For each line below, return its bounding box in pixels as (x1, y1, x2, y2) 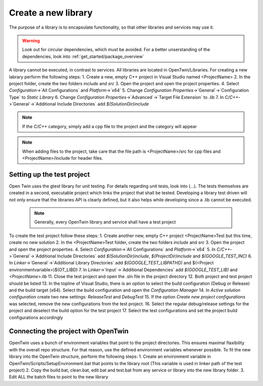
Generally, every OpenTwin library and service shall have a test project (34, 219, 176, 225)
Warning (22, 37, 40, 43)
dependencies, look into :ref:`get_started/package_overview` (22, 54, 144, 59)
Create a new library (9, 7, 93, 18)
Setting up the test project (9, 170, 90, 179)
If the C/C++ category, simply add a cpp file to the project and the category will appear (22, 123, 197, 129)
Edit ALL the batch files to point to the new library (9, 374, 109, 380)
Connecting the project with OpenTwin (9, 327, 129, 335)
